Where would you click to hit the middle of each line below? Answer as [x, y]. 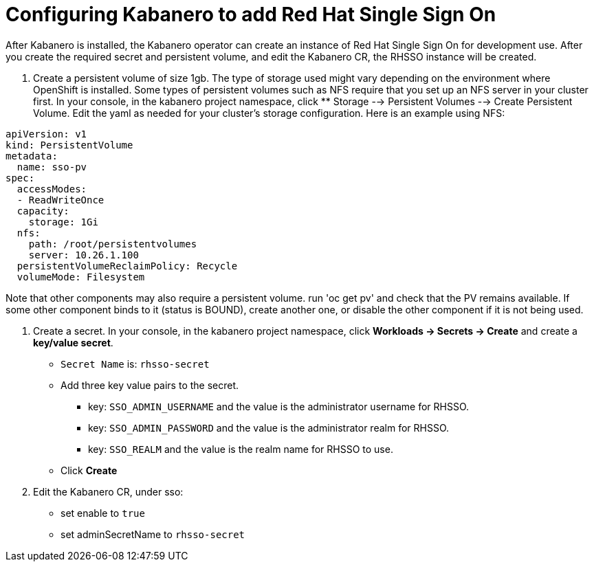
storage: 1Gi [63, 222]
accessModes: [52, 189]
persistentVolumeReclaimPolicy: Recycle [127, 266]
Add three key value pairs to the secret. [150, 385]
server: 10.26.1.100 [84, 255]
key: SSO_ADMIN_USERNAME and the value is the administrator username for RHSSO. [279, 406]
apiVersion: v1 [46, 134]
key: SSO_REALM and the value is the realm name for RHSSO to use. [241, 449]
